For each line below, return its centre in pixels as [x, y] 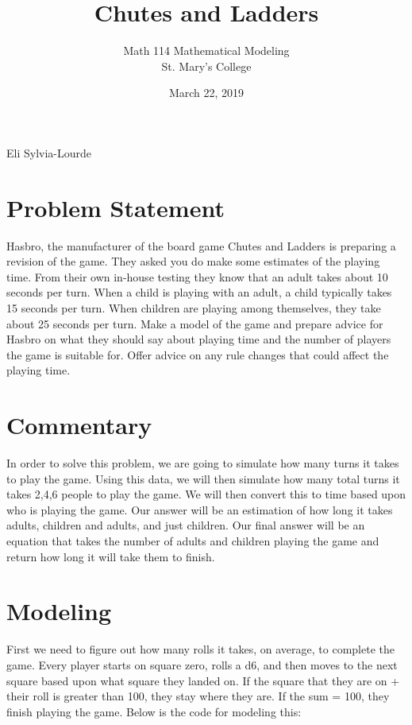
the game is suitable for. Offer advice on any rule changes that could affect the [198, 354]
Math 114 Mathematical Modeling [206, 50]
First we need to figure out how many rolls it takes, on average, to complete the [200, 649]
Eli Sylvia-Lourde [49, 152]
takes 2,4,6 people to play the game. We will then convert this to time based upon [206, 494]
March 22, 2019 [206, 93]
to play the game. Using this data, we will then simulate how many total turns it [203, 478]
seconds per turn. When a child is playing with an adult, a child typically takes [199, 292]
